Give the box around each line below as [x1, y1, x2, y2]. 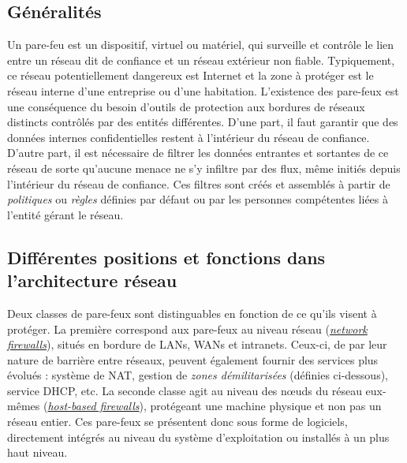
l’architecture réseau [7, 268, 177, 293]
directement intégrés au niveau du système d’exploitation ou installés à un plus [7, 428, 390, 445]
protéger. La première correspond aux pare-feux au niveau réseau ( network [7, 320, 368, 337]
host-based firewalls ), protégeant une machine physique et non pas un [47, 398, 382, 414]
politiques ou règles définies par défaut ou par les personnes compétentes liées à [7, 191, 388, 207]
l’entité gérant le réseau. [7, 206, 124, 222]
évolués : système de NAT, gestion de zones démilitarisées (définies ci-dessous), [7, 367, 388, 383]
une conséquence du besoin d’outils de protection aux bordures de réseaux [7, 98, 365, 114]
